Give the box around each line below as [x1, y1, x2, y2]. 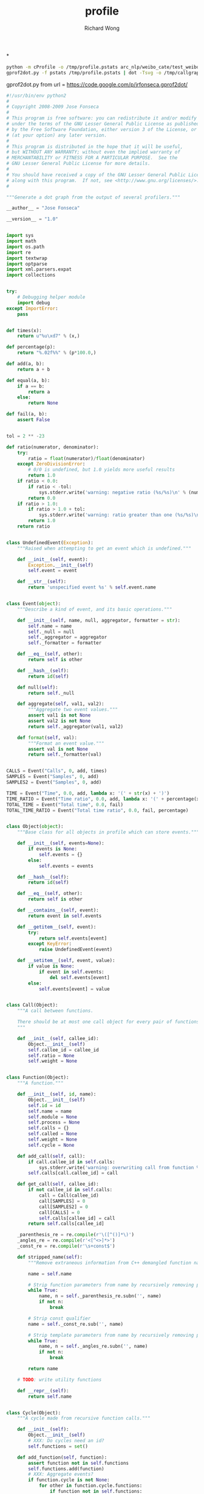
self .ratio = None [28, 1052, 75, 1058]
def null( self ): [17, 684, 59, 690]
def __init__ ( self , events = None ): [17, 840, 104, 846]
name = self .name [28, 1270, 72, 1277]
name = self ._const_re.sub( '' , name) [28, 1321, 123, 1327]
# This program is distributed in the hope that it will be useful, [6, 143, 183, 150]
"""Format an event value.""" [28, 740, 104, 746]
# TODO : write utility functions [17, 1376, 102, 1382]
